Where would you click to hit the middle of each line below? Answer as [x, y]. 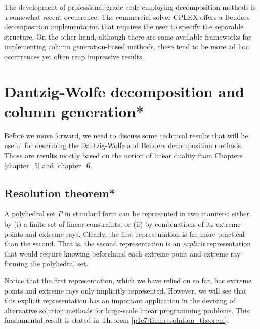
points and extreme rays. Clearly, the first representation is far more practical [124, 233]
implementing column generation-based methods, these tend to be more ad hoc [127, 46]
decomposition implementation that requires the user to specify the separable [124, 27]
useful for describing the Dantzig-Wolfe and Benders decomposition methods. [124, 145]
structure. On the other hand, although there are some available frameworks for [128, 36]
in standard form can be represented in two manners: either [157, 214]
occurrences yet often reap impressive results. [74, 56]
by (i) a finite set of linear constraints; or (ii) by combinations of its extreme [122, 224]
